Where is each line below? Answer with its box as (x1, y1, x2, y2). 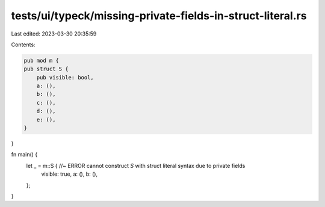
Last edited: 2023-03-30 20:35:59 (11, 30, 97, 37)
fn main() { (11, 151, 38, 158)
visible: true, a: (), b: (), (41, 170, 98, 178)
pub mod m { (23, 57, 60, 64)
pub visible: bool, (36, 74, 94, 81)
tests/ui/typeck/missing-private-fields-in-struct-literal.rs (11, 9, 307, 22)
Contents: (11, 41, 36, 48)
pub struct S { (23, 66, 69, 72)
